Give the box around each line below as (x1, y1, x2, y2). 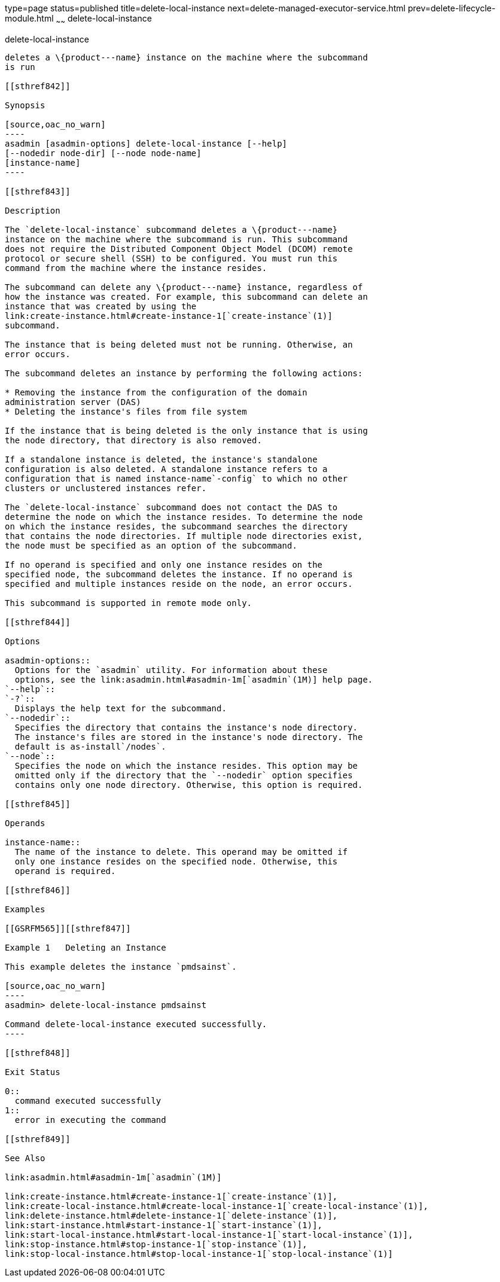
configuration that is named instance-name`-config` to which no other (5, 473, 348, 483)
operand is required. (14, 866, 116, 876)
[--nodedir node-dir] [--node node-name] (5, 148, 202, 158)
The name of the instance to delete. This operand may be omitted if (14, 846, 348, 857)
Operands (5, 818, 45, 828)
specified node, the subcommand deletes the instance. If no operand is (5, 569, 353, 579)
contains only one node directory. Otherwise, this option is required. (14, 779, 363, 790)
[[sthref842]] (5, 81, 71, 91)
